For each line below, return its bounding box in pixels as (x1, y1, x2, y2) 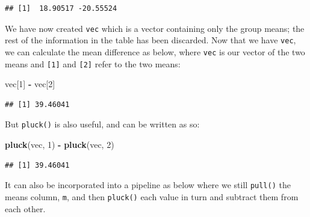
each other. (5, 202, 46, 215)
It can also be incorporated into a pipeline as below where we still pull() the (5, 179, 291, 191)
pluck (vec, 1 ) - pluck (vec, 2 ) (5, 138, 114, 151)
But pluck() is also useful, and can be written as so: (5, 118, 200, 130)
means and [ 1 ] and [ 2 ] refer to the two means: (5, 57, 181, 70)
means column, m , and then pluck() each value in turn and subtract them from (5, 190, 299, 203)
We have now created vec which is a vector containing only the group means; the (5, 22, 305, 34)
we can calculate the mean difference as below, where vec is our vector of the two (5, 45, 305, 58)
